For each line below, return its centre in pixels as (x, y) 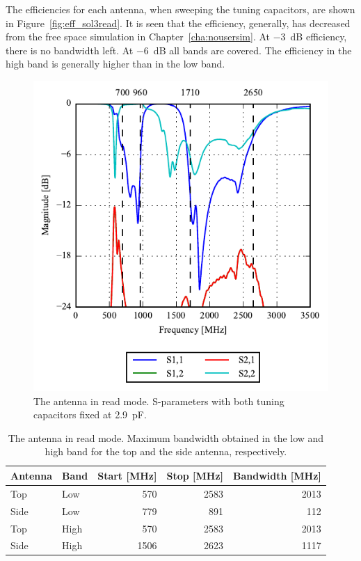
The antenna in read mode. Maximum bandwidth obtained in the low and (166, 437)
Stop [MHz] (195, 475)
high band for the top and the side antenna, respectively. (166, 451)
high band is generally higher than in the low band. (115, 64)
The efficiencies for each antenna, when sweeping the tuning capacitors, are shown (180, 9)
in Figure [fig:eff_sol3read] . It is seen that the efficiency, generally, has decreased (178, 23)
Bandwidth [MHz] (277, 475)
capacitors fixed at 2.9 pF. (90, 414)
